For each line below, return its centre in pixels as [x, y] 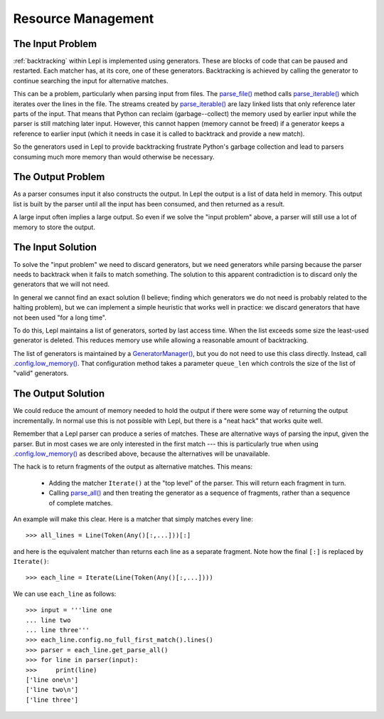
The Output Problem [59, 177]
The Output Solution [59, 394]
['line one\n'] [52, 679]
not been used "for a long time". [60, 317]
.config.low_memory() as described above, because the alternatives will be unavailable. [142, 453]
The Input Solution [55, 247]
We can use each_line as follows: [65, 594]
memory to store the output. [54, 227]
